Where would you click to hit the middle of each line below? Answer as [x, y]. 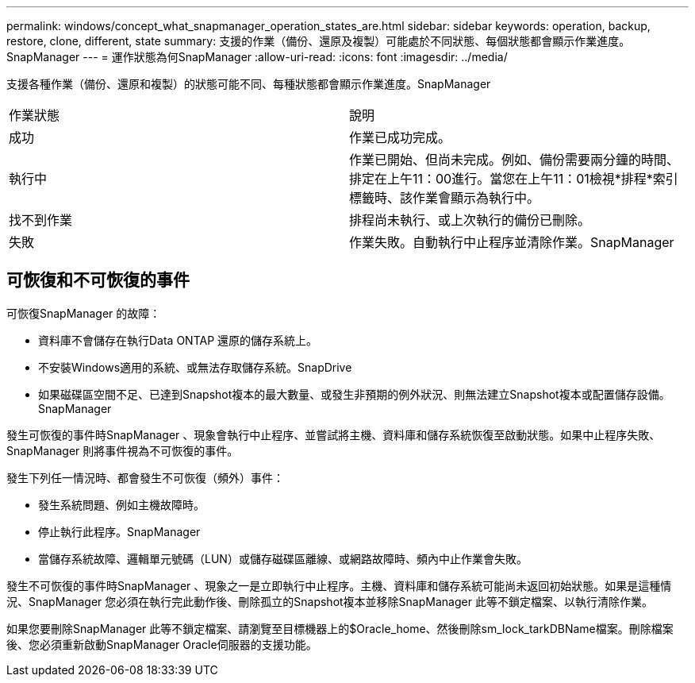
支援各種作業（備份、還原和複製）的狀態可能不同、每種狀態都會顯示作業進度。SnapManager [249, 84]
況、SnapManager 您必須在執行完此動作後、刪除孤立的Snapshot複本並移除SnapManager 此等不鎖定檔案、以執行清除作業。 [330, 601]
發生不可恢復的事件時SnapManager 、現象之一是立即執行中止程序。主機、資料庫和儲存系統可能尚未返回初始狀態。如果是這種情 [339, 585]
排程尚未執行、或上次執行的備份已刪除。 [470, 220]
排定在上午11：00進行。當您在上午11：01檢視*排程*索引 [514, 179]
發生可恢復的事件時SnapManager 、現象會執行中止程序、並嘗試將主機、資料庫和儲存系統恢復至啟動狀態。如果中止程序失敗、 [334, 434]
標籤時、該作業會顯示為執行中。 [445, 198]
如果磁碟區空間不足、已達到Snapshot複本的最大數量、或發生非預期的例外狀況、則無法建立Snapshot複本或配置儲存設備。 [354, 394]
